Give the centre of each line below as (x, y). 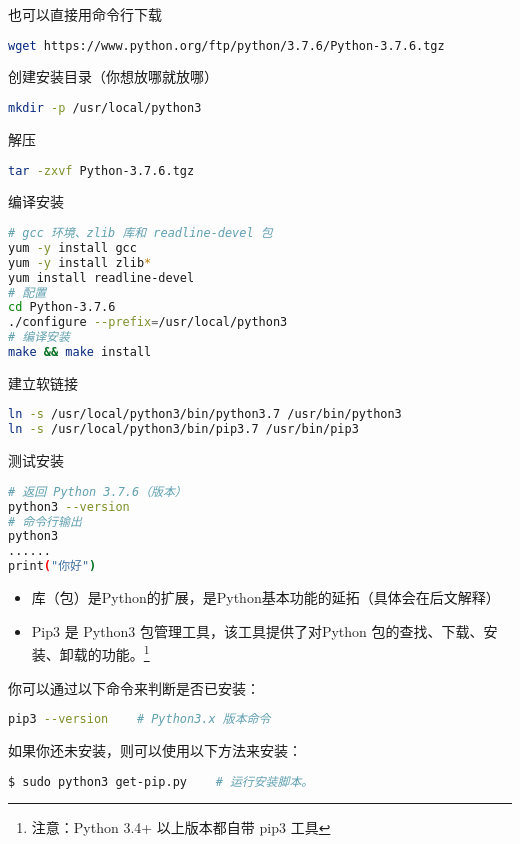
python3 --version (69, 506)
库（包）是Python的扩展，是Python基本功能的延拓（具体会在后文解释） (265, 597)
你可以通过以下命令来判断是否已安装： (134, 687)
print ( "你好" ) (52, 566)
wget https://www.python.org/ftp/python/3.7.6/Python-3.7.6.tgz (226, 45)
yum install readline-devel (101, 277)
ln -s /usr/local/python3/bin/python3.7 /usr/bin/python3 (205, 414)
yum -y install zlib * (80, 262)
